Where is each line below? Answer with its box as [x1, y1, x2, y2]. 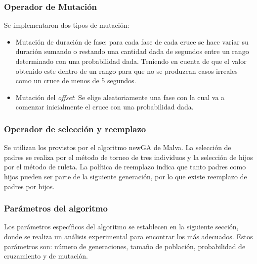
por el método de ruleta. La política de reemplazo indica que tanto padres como [4, 161, 246, 172]
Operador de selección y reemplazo [4, 122, 146, 135]
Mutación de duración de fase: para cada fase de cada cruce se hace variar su [15, 36, 249, 47]
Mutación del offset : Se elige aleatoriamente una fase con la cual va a [15, 92, 225, 102]
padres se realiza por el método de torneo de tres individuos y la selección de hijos [4, 152, 253, 162]
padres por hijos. [4, 181, 55, 191]
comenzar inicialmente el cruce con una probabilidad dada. [15, 102, 194, 112]
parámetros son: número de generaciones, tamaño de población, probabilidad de [4, 241, 246, 251]
